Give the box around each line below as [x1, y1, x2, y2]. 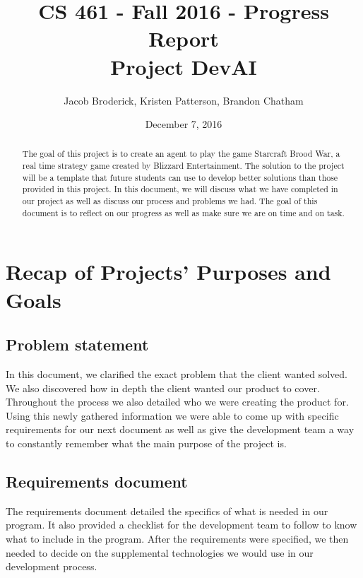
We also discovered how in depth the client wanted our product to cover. [6, 380, 320, 395]
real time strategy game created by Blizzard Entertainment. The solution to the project [22, 160, 345, 172]
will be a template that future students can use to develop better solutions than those [22, 171, 338, 183]
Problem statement [6, 334, 149, 355]
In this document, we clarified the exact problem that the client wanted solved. [6, 367, 347, 381]
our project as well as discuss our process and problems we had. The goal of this [22, 195, 318, 207]
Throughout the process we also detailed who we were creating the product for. [6, 394, 349, 409]
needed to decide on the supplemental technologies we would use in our [6, 545, 314, 560]
